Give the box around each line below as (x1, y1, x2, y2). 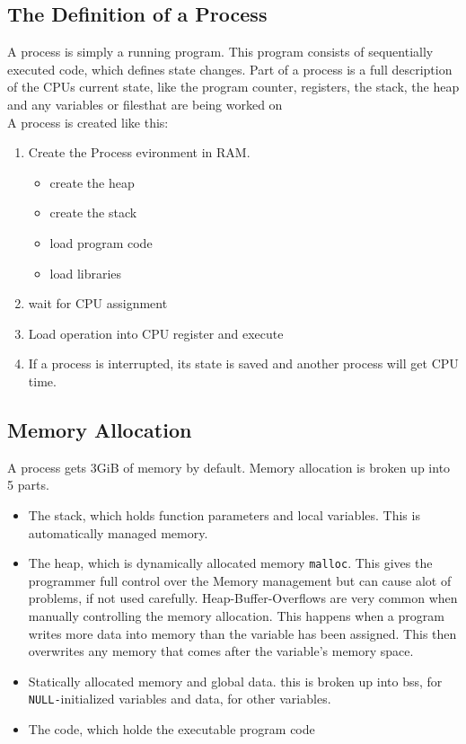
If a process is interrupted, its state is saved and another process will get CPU (28, 354, 459, 373)
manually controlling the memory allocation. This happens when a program (28, 606, 444, 624)
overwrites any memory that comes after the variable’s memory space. (28, 642, 414, 660)
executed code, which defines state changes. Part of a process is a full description (7, 59, 453, 78)
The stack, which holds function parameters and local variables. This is (28, 505, 420, 524)
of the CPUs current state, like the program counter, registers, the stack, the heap (7, 77, 460, 96)
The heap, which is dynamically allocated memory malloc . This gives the (28, 554, 433, 572)
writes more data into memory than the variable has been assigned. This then (28, 624, 457, 642)
